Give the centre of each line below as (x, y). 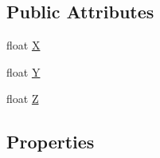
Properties (51, 142)
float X (23, 45)
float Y (23, 71)
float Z (23, 99)
